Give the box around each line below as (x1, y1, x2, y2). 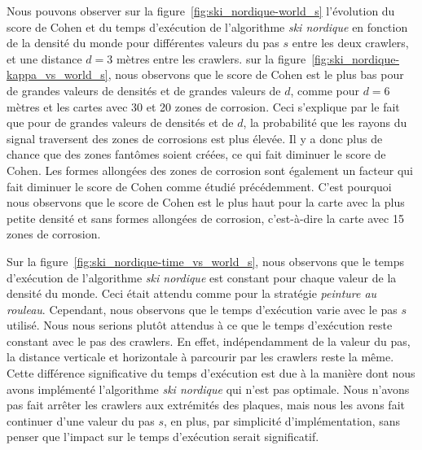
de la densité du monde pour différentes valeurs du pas (7, 34, 279, 51)
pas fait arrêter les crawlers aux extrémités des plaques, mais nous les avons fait (7, 396, 405, 413)
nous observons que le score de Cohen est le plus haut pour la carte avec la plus (7, 194, 405, 211)
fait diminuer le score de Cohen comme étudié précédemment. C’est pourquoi (7, 177, 392, 194)
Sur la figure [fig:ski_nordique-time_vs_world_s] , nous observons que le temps (7, 252, 405, 269)
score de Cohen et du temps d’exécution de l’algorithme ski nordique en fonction (7, 18, 408, 35)
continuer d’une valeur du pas (7, 412, 155, 429)
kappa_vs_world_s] (7, 66, 108, 83)
